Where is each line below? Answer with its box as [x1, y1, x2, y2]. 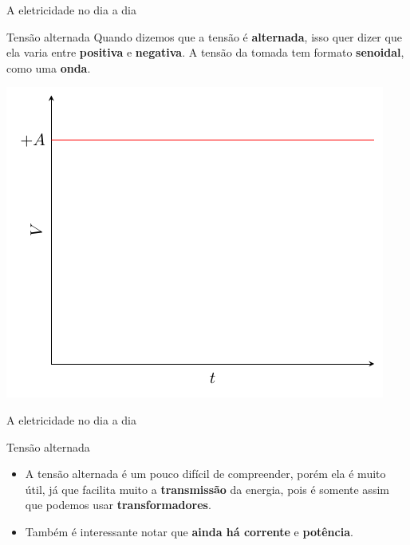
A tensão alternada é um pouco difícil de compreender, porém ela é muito [25, 465, 386, 482]
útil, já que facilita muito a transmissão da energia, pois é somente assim [25, 480, 389, 497]
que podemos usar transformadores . [25, 496, 211, 513]
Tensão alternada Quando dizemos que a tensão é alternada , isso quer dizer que [6, 28, 402, 45]
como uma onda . [6, 59, 91, 76]
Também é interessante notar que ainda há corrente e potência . [25, 523, 353, 539]
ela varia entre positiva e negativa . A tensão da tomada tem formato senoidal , [6, 44, 404, 61]
